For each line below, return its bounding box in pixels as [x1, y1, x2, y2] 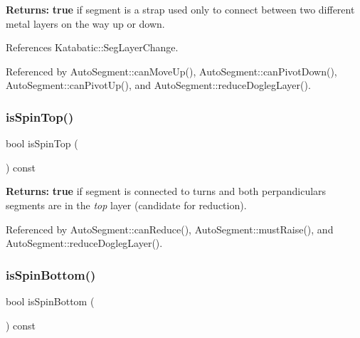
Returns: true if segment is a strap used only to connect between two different [6, 2, 355, 16]
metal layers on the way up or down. [6, 16, 165, 31]
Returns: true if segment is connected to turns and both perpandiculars [6, 184, 327, 199]
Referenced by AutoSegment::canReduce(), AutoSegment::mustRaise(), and [6, 221, 334, 236]
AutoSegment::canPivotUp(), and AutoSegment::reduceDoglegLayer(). [6, 78, 311, 93]
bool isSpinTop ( [6, 136, 78, 151]
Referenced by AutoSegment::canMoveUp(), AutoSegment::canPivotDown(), [6, 63, 337, 78]
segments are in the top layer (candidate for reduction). [6, 197, 247, 212]
